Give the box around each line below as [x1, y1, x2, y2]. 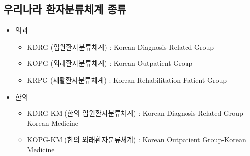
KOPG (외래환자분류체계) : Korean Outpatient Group [27, 58, 193, 68]
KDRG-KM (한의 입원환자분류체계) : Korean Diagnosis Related [27, 108, 222, 118]
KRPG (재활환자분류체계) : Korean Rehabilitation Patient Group [27, 74, 227, 85]
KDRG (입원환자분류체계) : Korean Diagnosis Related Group [27, 41, 214, 52]
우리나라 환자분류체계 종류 [3, 1, 126, 17]
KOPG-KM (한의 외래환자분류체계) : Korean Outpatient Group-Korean [27, 134, 246, 145]
